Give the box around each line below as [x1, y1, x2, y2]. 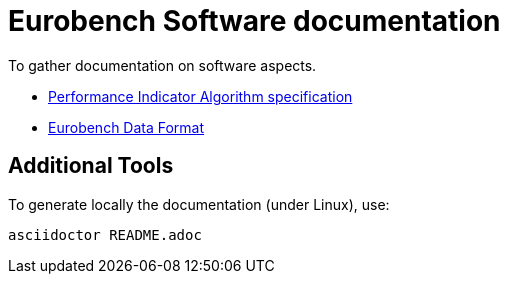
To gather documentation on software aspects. [8, 56, 317, 74]
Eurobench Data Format [48, 118, 205, 136]
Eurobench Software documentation [8, 4, 501, 38]
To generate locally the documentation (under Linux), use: [8, 195, 390, 213]
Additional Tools [8, 153, 174, 179]
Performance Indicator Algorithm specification [48, 87, 353, 105]
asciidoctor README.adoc [8, 226, 202, 243]
